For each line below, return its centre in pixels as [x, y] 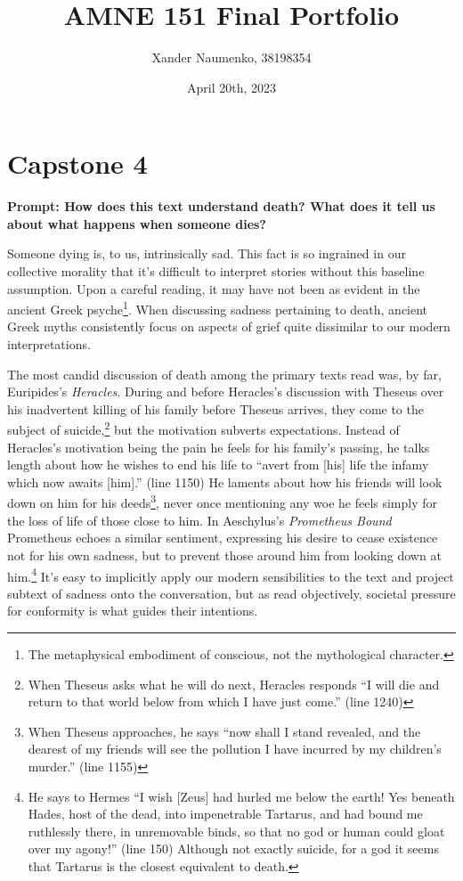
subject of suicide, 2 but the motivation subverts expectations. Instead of [203, 428]
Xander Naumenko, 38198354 [231, 57]
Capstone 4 [77, 163]
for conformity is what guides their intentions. [133, 611]
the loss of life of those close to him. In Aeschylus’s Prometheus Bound [199, 520]
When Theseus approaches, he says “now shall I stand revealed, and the [224, 731]
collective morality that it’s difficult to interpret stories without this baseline [216, 271]
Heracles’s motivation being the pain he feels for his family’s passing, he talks [219, 447]
